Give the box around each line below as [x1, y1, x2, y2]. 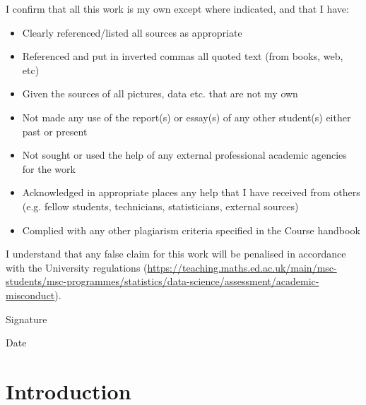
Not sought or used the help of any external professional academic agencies [22, 147, 347, 162]
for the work [22, 161, 76, 176]
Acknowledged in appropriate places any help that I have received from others [22, 185, 360, 200]
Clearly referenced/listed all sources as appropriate [22, 25, 242, 40]
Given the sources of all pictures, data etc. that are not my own [22, 86, 298, 101]
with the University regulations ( [6, 260, 148, 274]
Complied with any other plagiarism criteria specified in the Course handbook [22, 222, 360, 237]
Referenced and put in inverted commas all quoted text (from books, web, [22, 49, 343, 64]
